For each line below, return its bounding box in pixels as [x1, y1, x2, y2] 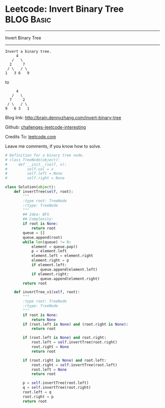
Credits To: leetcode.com [5, 134, 56, 139]
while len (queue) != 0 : [23, 239, 71, 244]
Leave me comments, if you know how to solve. [5, 143, 102, 149]
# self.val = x [5, 167, 54, 171]
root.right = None [31, 344, 69, 349]
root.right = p [23, 394, 54, 399]
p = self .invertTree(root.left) [23, 380, 89, 385]
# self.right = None [5, 176, 65, 181]
